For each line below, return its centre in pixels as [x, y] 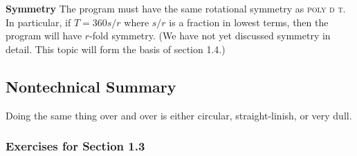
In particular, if [38, 22]
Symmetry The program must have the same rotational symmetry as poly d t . [176, 8]
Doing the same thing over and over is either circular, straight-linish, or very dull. [179, 115]
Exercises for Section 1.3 [75, 146]
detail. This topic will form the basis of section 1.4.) [116, 49]
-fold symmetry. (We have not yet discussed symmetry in [210, 36]
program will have [44, 36]
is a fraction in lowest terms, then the [249, 22]
